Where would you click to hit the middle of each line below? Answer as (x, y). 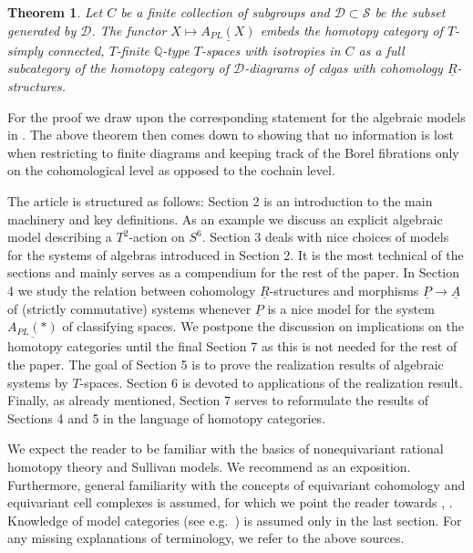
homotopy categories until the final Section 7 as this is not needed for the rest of (232, 346)
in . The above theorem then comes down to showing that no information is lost (231, 135)
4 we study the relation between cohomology (132, 290)
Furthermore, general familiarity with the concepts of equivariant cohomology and (236, 484)
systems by (38, 382)
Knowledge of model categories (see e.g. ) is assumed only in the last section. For (235, 520)
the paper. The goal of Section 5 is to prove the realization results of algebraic (226, 364)
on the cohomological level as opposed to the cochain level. (171, 170)
